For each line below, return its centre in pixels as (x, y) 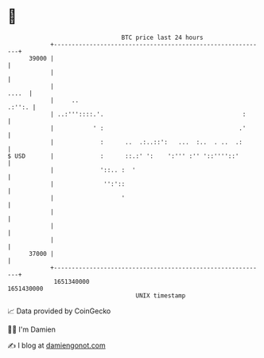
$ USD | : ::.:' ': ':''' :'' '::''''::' (123, 156)
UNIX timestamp (161, 295)
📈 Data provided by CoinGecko (59, 311)
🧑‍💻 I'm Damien (32, 329)
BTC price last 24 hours (162, 37)
